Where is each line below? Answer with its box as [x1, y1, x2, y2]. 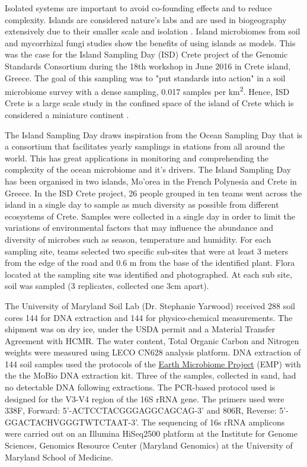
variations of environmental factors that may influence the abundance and [5, 221, 273, 234]
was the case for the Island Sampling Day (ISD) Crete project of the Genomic [5, 48, 288, 61]
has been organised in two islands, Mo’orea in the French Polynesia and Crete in [5, 174, 297, 187]
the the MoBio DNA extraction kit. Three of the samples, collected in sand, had [5, 369, 296, 382]
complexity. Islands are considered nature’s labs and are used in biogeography [5, 13, 287, 26]
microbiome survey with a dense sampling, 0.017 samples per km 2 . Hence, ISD [5, 84, 290, 97]
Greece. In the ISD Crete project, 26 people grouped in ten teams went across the [5, 186, 302, 199]
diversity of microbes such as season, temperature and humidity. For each [5, 233, 271, 245]
